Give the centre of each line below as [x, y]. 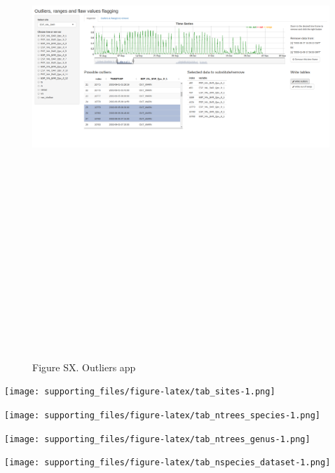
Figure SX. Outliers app [84, 367]
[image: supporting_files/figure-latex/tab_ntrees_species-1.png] [163, 415]
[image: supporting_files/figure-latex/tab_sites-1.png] [140, 392]
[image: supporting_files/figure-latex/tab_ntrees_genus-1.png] [157, 439]
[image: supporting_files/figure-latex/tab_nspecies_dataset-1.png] [167, 463]
